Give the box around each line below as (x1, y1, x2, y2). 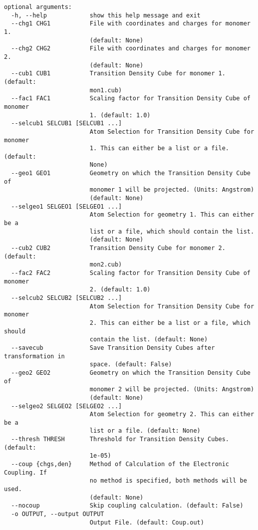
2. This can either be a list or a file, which (89, 319, 251, 326)
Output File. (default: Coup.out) (89, 519, 204, 526)
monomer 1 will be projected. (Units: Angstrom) (89, 186, 255, 194)
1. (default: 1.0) (89, 111, 151, 119)
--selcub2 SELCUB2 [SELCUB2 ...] (11, 294, 122, 301)
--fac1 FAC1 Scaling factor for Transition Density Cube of (11, 95, 251, 102)
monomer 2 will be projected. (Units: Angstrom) (89, 386, 255, 393)
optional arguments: (4, 3, 72, 10)
